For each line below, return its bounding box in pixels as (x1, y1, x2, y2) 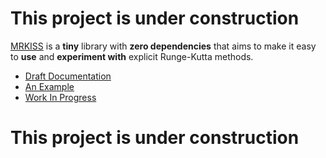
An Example (24, 80, 75, 92)
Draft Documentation (24, 70, 112, 82)
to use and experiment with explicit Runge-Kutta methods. (10, 50, 254, 62)
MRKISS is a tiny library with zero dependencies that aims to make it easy (10, 40, 317, 52)
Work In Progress (24, 91, 97, 103)
